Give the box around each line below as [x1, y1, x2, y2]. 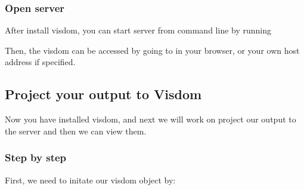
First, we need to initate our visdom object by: [5, 173, 176, 186]
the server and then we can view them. [5, 124, 147, 137]
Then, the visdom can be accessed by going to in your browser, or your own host [5, 44, 300, 56]
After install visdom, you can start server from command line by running [5, 24, 272, 36]
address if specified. [5, 56, 76, 68]
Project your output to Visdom [5, 85, 202, 103]
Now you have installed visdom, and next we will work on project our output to [5, 113, 296, 125]
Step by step [5, 150, 67, 165]
